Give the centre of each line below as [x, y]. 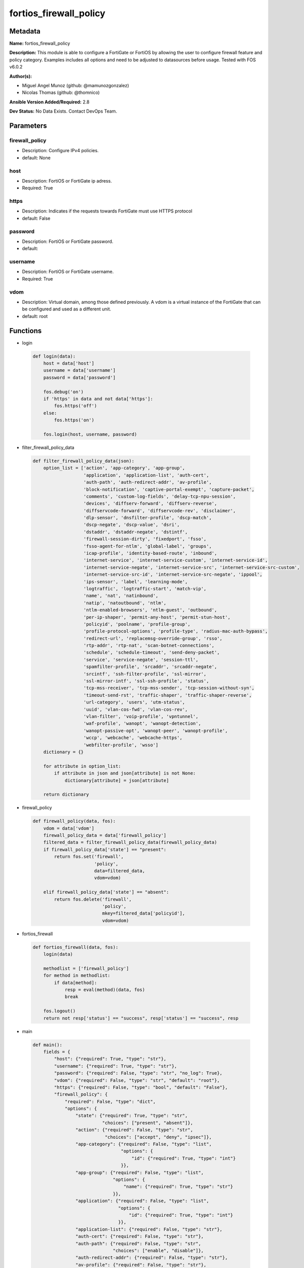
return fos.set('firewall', [89, 857]
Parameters [28, 126]
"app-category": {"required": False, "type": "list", [144, 1144]
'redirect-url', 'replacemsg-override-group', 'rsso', [153, 638]
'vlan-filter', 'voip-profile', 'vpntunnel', [141, 716]
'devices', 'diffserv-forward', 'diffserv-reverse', [150, 504]
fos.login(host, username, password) [90, 434]
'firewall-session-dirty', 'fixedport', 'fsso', [145, 539]
